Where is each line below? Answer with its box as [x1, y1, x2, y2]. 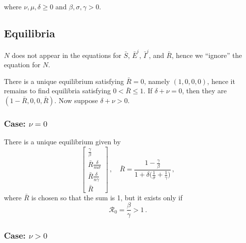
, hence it [207, 76, 235, 86]
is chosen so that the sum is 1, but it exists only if [31, 192, 183, 202]
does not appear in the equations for [11, 50, 122, 60]
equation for [4, 59, 40, 70]
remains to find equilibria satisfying [4, 85, 111, 96]
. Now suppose [54, 95, 98, 105]
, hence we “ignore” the [171, 50, 242, 60]
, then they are [182, 85, 227, 96]
